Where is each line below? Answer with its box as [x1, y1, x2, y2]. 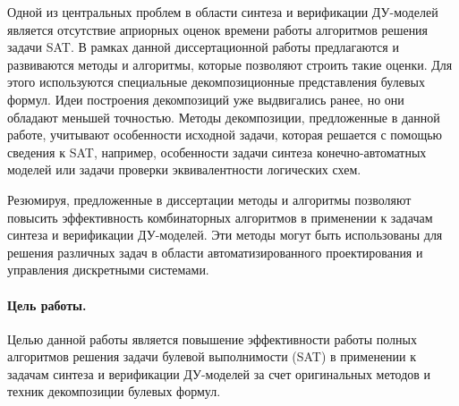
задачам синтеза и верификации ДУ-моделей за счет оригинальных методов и [7, 364, 431, 383]
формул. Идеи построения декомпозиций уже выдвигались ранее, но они [7, 89, 404, 108]
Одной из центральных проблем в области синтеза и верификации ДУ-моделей [7, 3, 438, 21]
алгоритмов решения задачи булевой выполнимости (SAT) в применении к [7, 347, 417, 366]
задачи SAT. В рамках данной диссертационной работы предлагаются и [7, 38, 399, 56]
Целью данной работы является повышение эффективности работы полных [7, 329, 418, 348]
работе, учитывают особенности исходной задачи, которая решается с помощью [7, 125, 443, 144]
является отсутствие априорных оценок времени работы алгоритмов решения [7, 20, 429, 38]
